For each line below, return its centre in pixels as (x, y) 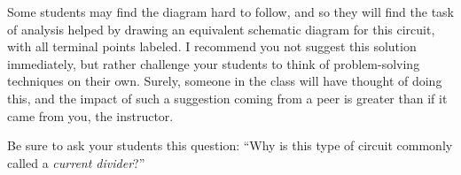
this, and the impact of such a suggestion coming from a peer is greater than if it (227, 98)
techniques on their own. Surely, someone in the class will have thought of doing (225, 81)
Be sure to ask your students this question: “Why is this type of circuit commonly (230, 145)
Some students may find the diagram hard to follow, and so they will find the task (231, 11)
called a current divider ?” (76, 162)
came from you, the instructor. (90, 115)
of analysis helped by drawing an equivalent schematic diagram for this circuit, (221, 29)
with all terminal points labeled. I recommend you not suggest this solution (212, 46)
